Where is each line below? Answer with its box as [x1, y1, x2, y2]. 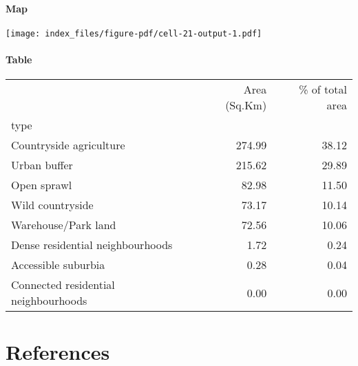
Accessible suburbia [11, 257, 105, 273]
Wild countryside [11, 197, 94, 213]
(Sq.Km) [225, 97, 267, 114]
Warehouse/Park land [11, 217, 116, 233]
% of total [299, 81, 347, 98]
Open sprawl [11, 177, 72, 193]
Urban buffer [11, 157, 73, 173]
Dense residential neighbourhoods [11, 237, 173, 253]
